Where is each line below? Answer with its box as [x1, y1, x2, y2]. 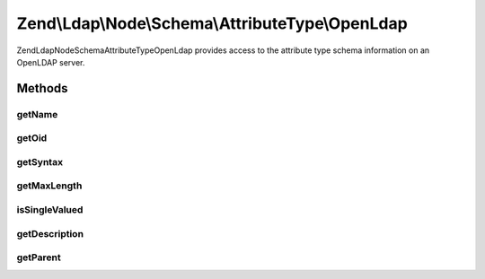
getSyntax [16, 155, 63, 168]
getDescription [16, 227, 84, 240]
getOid [16, 132, 48, 144]
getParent [16, 251, 62, 264]
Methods [16, 81, 68, 96]
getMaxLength [16, 179, 83, 192]
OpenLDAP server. [16, 57, 85, 67]
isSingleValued [16, 203, 84, 215]
